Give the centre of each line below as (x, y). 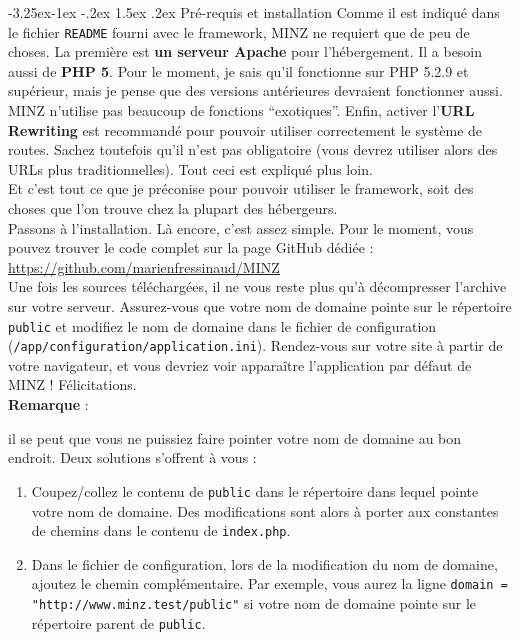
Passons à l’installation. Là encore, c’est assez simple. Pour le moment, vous (241, 227)
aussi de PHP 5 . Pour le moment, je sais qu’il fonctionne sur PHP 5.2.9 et (238, 70)
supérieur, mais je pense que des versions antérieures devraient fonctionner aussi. (255, 90)
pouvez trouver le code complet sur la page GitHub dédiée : (191, 247)
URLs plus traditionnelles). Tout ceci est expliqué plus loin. (190, 168)
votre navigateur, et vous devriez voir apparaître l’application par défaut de (240, 364)
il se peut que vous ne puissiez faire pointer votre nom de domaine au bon (235, 437)
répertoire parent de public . (118, 622)
